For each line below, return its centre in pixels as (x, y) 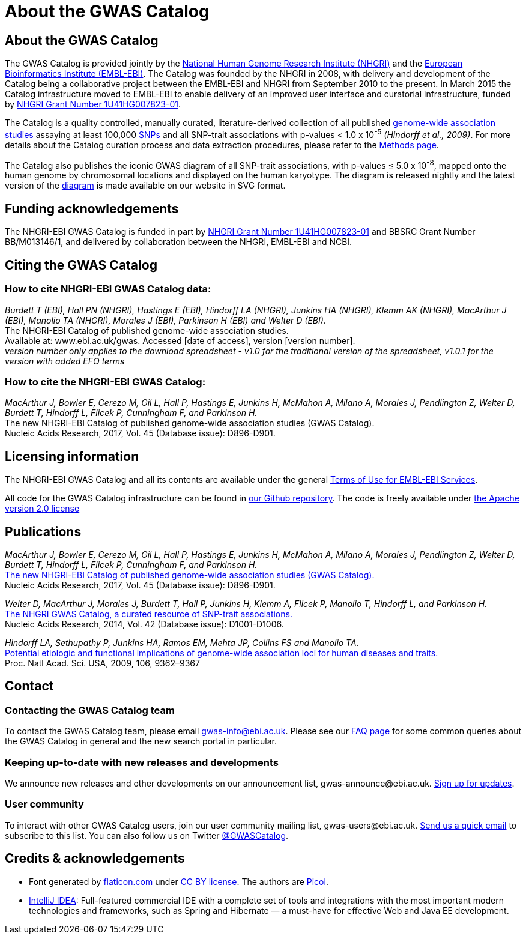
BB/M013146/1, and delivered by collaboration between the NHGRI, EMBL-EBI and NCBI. (179, 242)
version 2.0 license (42, 509)
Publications (43, 531)
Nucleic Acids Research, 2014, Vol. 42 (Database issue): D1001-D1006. (144, 624)
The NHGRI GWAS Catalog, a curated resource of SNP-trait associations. (149, 614)
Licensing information (72, 456)
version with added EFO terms (65, 361)
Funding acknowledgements (92, 208)
